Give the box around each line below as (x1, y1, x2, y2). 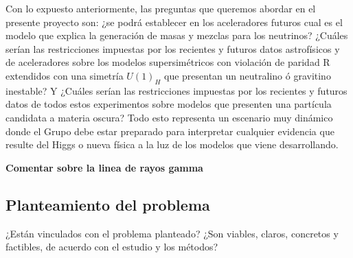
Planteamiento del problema (5, 193, 210, 215)
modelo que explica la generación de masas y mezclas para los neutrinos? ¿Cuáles (5, 28, 348, 43)
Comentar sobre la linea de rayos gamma (5, 160, 203, 174)
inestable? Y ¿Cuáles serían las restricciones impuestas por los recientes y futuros (5, 83, 348, 97)
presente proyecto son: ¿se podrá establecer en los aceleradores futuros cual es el (5, 14, 343, 29)
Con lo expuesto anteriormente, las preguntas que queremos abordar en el (5, 1, 316, 15)
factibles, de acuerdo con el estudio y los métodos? (5, 239, 218, 254)
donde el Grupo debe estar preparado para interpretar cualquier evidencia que (5, 124, 334, 138)
